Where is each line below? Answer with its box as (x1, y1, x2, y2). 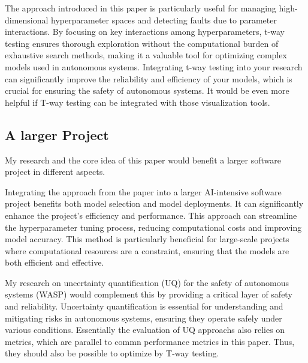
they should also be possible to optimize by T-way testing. (5, 347, 219, 359)
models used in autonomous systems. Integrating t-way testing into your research (5, 60, 303, 73)
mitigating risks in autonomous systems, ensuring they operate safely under (5, 311, 282, 324)
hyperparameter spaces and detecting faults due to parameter (51, 13, 277, 26)
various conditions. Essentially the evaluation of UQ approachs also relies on (5, 323, 285, 336)
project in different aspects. (5, 165, 105, 178)
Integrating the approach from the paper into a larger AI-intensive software (5, 185, 282, 198)
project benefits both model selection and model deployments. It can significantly (5, 197, 304, 210)
